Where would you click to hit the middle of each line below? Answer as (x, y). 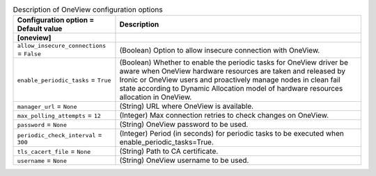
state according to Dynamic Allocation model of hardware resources (231, 89)
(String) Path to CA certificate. (169, 151)
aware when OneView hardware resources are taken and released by (233, 71)
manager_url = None (47, 106)
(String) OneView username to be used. (184, 161)
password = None (42, 125)
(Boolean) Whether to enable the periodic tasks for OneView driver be (234, 62)
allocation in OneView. (156, 97)
